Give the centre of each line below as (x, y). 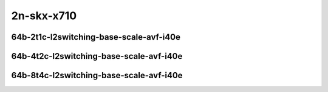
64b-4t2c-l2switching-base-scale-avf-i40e (97, 56)
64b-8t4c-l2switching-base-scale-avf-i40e (97, 75)
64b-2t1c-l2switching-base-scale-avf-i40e (96, 37)
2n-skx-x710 (44, 16)
